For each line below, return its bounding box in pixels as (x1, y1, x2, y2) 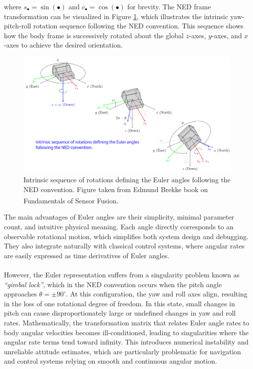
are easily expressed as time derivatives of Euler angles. (4, 250, 169, 260)
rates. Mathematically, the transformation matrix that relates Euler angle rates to (4, 317, 250, 327)
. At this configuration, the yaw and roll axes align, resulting (66, 289, 248, 299)
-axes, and (211, 30, 242, 40)
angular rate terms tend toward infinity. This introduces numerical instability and (4, 337, 249, 347)
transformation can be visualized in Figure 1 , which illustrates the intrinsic (4, 11, 228, 21)
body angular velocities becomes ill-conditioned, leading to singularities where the (4, 327, 249, 337)
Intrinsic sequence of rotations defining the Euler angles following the (23, 174, 231, 184)
